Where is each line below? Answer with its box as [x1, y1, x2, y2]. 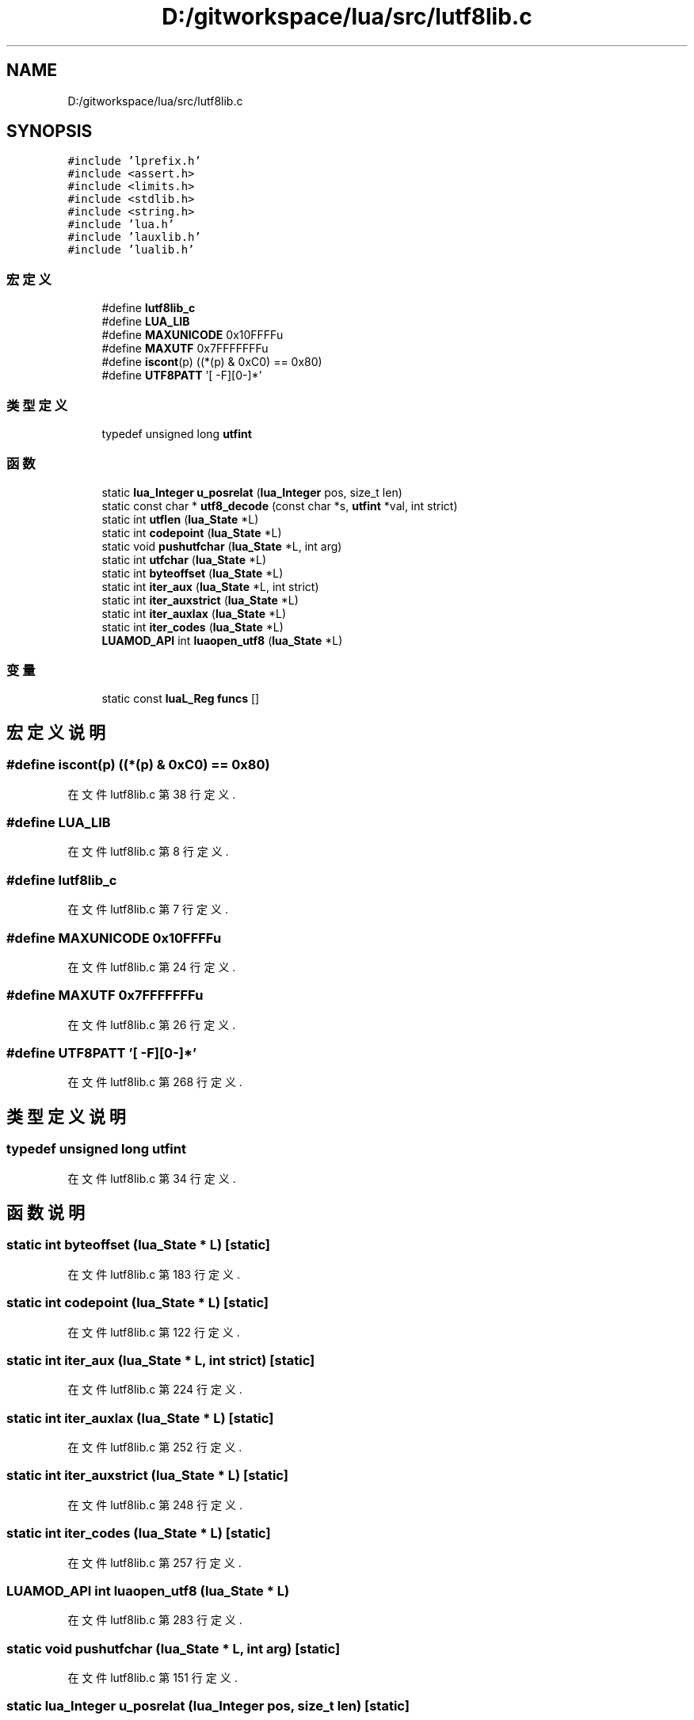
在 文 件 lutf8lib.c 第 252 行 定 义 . [67, 1440, 242, 1455]
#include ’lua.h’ [67, 218, 175, 231]
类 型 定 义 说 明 [6, 1106, 126, 1127]
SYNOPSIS [6, 121, 93, 142]
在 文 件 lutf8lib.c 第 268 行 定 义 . [67, 1075, 242, 1089]
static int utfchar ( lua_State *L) [101, 552, 267, 566]
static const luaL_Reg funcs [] [101, 692, 260, 706]
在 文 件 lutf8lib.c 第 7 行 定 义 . [67, 902, 228, 917]
